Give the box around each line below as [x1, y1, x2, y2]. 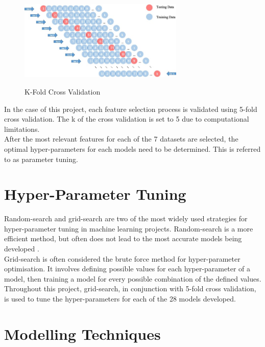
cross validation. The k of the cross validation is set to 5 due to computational [4, 113, 249, 124]
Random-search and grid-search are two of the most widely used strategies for [4, 213, 248, 224]
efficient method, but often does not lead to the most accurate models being [4, 233, 242, 244]
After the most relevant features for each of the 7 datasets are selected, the [4, 133, 238, 144]
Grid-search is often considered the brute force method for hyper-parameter [4, 253, 240, 264]
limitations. [4, 123, 40, 134]
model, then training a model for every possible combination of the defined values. [4, 273, 261, 284]
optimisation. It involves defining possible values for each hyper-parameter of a [4, 263, 250, 274]
